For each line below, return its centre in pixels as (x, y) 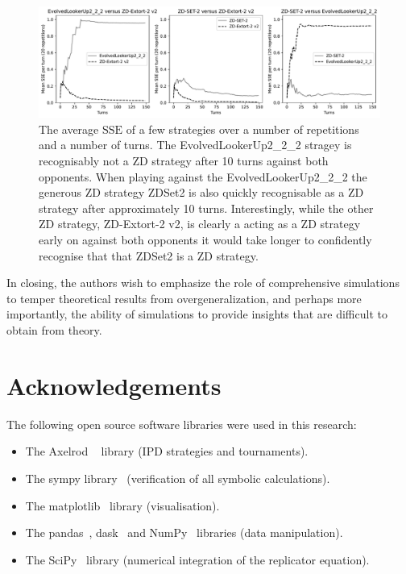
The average (69, 129)
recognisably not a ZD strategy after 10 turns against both (184, 161)
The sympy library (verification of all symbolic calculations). (178, 478)
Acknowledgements (114, 385)
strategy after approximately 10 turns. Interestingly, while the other (206, 208)
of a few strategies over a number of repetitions (242, 129)
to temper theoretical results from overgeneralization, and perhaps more (184, 298)
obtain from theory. (54, 330)
